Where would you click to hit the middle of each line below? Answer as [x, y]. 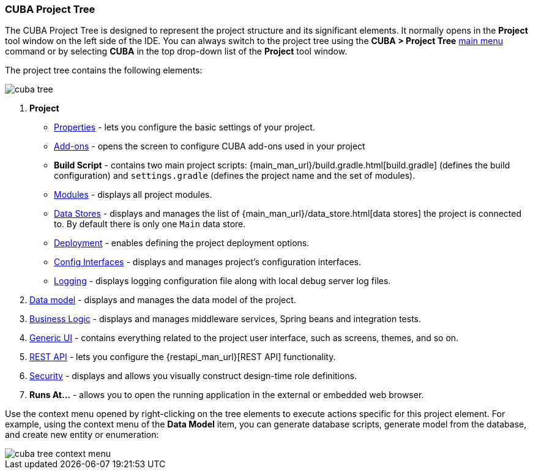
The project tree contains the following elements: [104, 70]
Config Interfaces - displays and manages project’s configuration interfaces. [207, 262]
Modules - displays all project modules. [133, 195]
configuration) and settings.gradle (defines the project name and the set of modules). [235, 176]
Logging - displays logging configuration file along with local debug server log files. [222, 281]
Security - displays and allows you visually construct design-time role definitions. [193, 376]
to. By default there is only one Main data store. [150, 224]
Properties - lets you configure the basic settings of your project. [184, 127]
